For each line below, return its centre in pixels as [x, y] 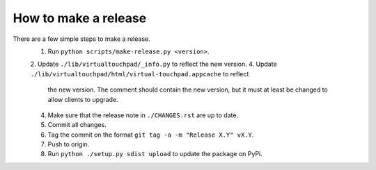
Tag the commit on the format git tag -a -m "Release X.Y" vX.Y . [151, 135]
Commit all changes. [77, 125]
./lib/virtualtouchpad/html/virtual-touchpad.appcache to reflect [140, 74]
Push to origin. [69, 144]
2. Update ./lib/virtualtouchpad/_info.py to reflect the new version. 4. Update [154, 64]
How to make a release [80, 18]
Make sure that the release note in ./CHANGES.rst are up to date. [143, 115]
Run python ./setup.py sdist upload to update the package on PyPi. [155, 154]
